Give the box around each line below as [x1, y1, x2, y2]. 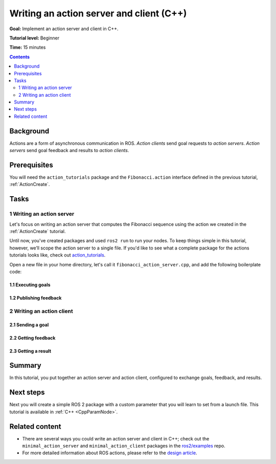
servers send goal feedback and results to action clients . [9, 147, 129, 154]
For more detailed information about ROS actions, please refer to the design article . [22, 450, 197, 456]
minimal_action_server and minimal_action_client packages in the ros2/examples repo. [22, 443, 225, 449]
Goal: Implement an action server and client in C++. [9, 26, 119, 32]
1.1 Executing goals [9, 282, 51, 288]
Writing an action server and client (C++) [9, 8, 187, 19]
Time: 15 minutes [9, 44, 46, 51]
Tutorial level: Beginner [9, 35, 60, 41]
